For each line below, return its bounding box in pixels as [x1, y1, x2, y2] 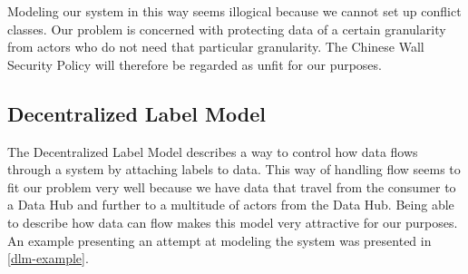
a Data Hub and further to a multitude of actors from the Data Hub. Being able [7, 195, 454, 214]
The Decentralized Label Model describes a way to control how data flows [7, 142, 418, 161]
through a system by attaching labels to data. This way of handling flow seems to [7, 160, 461, 179]
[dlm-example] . [7, 249, 89, 268]
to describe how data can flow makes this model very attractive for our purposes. [7, 212, 458, 231]
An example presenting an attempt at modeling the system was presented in [7, 230, 432, 250]
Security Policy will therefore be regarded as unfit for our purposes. [7, 54, 382, 73]
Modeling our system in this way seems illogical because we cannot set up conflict [7, 2, 462, 20]
